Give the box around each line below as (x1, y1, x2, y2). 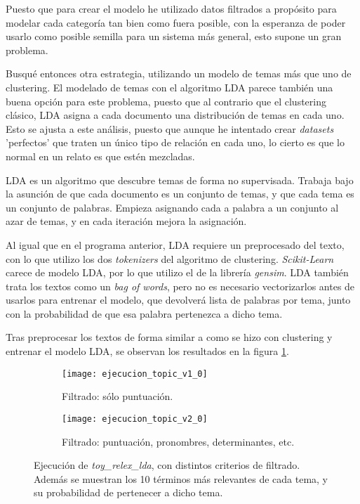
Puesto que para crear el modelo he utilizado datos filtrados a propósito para (6, 1, 337, 15)
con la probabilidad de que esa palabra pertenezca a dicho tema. (6, 306, 283, 321)
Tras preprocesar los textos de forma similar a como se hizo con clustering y (6, 330, 333, 344)
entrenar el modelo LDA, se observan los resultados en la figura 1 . (6, 344, 289, 358)
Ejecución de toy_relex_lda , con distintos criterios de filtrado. (34, 458, 300, 472)
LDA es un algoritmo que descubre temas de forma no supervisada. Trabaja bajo (6, 172, 354, 187)
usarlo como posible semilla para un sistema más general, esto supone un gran (6, 29, 342, 44)
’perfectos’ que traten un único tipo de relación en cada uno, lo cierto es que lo (6, 135, 345, 150)
